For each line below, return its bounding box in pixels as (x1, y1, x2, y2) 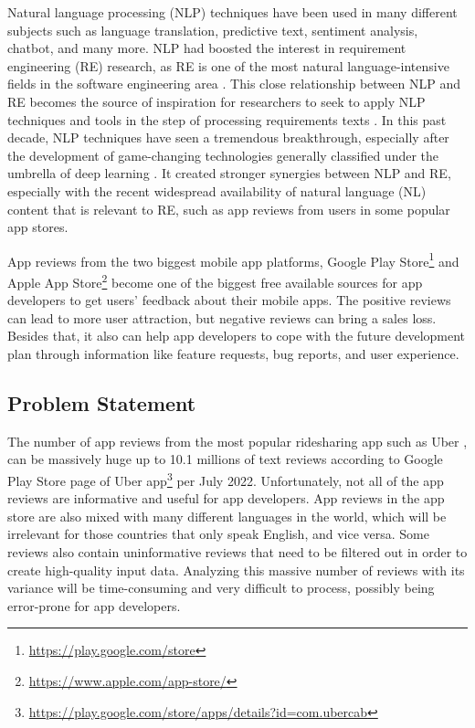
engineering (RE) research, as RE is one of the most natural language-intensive (7, 56, 449, 75)
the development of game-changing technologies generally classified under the (7, 145, 439, 164)
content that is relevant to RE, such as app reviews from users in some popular (7, 199, 450, 218)
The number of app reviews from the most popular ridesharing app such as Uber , (7, 431, 468, 450)
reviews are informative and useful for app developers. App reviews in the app (7, 489, 445, 508)
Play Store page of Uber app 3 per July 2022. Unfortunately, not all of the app (7, 468, 444, 490)
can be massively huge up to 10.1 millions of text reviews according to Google (7, 449, 443, 469)
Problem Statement (7, 388, 196, 417)
